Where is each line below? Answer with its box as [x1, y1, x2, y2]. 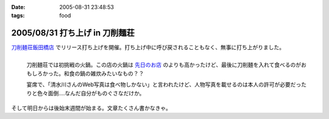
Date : [11, 4, 26, 10]
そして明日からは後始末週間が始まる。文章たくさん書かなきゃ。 [11, 104, 172, 112]
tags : [11, 12, 25, 19]
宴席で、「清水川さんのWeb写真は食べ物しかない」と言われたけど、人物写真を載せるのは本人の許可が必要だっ [26, 81, 302, 88]
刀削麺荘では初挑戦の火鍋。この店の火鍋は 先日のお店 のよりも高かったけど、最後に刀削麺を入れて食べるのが [26, 61, 302, 69]
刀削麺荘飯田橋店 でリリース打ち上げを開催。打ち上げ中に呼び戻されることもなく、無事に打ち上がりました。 [11, 44, 285, 51]
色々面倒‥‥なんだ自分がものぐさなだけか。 [37, 89, 145, 97]
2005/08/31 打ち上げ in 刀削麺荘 [11, 28, 135, 38]
